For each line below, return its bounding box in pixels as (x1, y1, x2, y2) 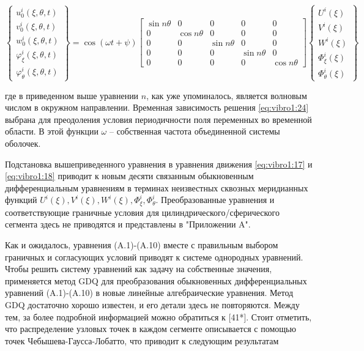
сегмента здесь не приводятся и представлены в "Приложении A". (5, 218, 251, 231)
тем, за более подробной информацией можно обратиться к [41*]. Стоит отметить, (5, 310, 312, 323)
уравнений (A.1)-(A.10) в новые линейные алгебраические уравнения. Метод (5, 286, 294, 299)
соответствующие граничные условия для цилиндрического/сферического (5, 205, 280, 218)
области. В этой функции (5, 125, 98, 138)
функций (5, 193, 37, 206)
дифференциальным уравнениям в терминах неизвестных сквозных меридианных (5, 181, 308, 194)
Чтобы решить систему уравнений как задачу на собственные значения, (5, 262, 272, 275)
